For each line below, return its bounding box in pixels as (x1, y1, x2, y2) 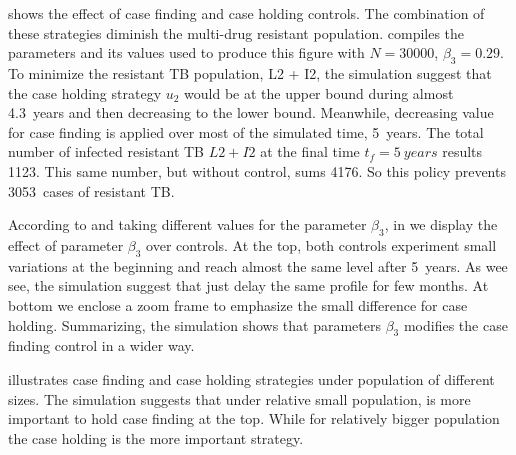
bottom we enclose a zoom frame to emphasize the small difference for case (8, 294, 468, 315)
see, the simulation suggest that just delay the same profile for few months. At (8, 275, 489, 296)
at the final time (260, 141, 360, 162)
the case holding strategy (8, 82, 162, 103)
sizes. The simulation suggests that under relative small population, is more (8, 388, 471, 409)
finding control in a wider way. (8, 335, 195, 356)
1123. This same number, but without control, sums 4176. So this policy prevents (8, 160, 506, 181)
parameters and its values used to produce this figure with (8, 42, 365, 63)
